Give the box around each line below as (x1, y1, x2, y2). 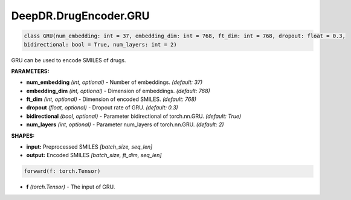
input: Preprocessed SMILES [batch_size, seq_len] (26, 143, 153, 150)
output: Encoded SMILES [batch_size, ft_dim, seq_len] (26, 152, 163, 159)
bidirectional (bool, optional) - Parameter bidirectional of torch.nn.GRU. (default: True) (26, 112, 242, 120)
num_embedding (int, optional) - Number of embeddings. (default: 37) (26, 79, 203, 86)
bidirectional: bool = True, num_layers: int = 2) (24, 41, 178, 48)
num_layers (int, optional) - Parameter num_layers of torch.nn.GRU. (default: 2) (26, 121, 224, 128)
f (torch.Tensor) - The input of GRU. (26, 183, 115, 190)
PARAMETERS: (11, 67, 50, 75)
